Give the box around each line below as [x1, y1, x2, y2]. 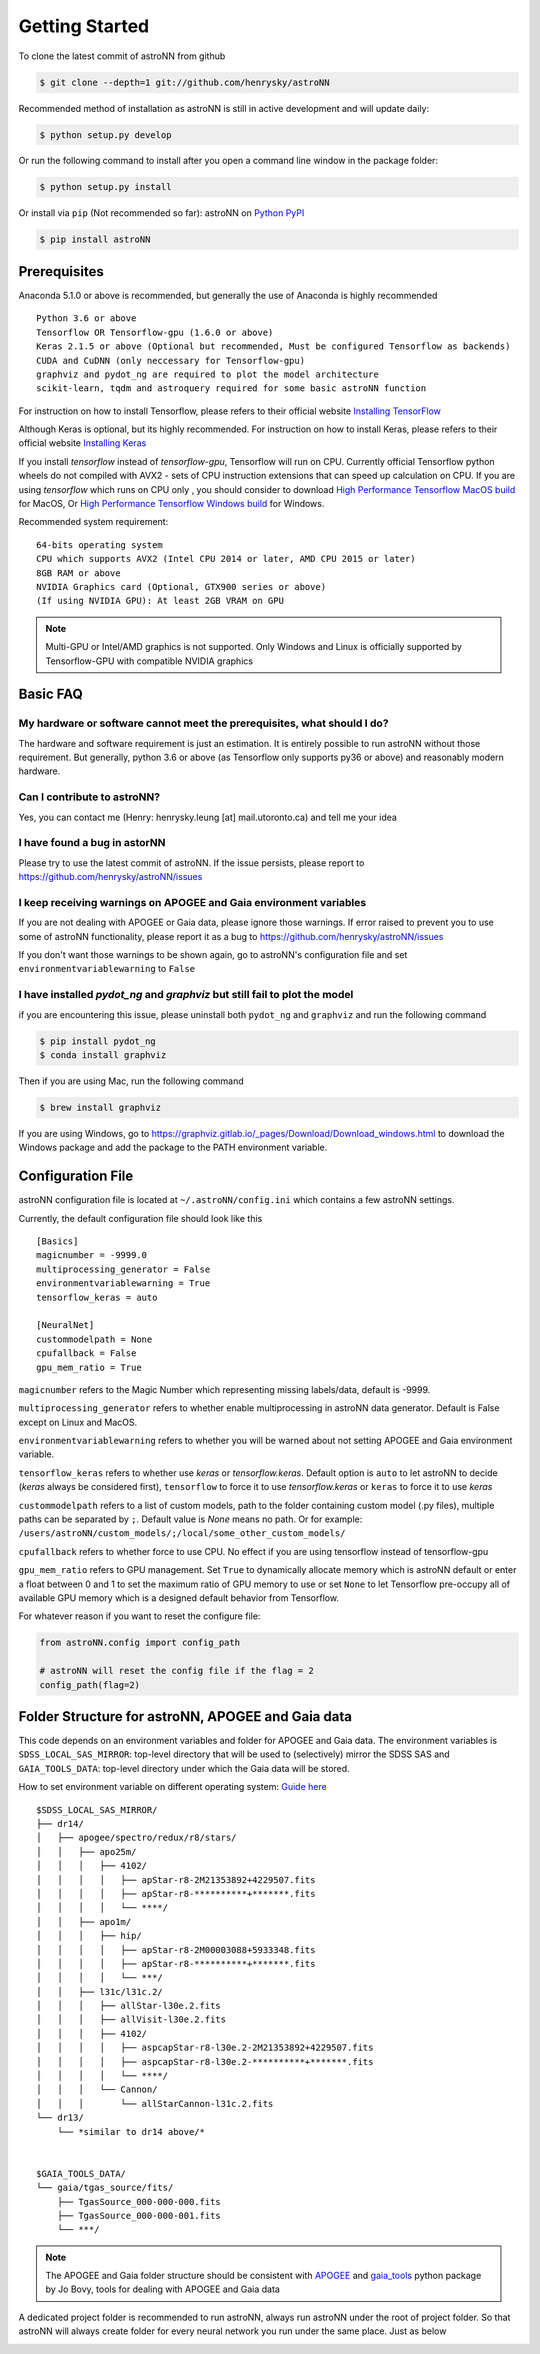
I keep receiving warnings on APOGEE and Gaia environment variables [18, 895, 367, 909]
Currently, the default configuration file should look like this [18, 1212, 263, 1224]
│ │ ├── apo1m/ [36, 1916, 132, 1927]
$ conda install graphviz [39, 1049, 167, 1060]
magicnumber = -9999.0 [36, 1250, 148, 1261]
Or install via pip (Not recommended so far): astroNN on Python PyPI [18, 207, 305, 219]
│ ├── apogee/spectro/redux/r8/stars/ [36, 1832, 237, 1844]
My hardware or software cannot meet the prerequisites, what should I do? [18, 716, 389, 730]
